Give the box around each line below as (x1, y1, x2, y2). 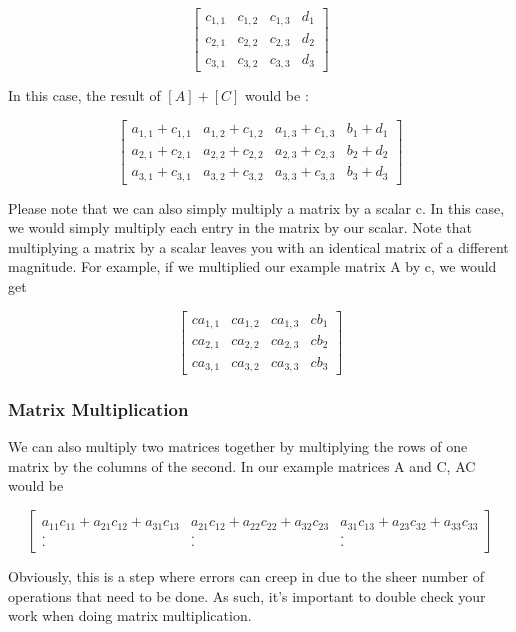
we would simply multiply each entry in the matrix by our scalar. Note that (8, 217, 472, 238)
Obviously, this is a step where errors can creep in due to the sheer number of (8, 565, 484, 586)
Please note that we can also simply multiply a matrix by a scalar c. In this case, (8, 197, 505, 218)
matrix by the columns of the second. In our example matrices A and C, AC (8, 455, 476, 476)
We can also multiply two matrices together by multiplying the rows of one (8, 436, 468, 457)
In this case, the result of (8, 85, 161, 106)
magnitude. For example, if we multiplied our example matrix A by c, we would (8, 256, 497, 277)
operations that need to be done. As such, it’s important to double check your (8, 585, 486, 606)
